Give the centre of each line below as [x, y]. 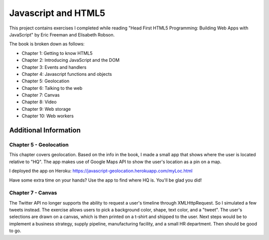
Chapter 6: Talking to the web [52, 88]
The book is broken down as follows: [47, 44]
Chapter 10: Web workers [48, 116]
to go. [15, 231]
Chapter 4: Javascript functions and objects [67, 74]
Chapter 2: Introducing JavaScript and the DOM [70, 60]
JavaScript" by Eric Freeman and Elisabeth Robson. [62, 34]
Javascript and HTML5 [57, 13]
